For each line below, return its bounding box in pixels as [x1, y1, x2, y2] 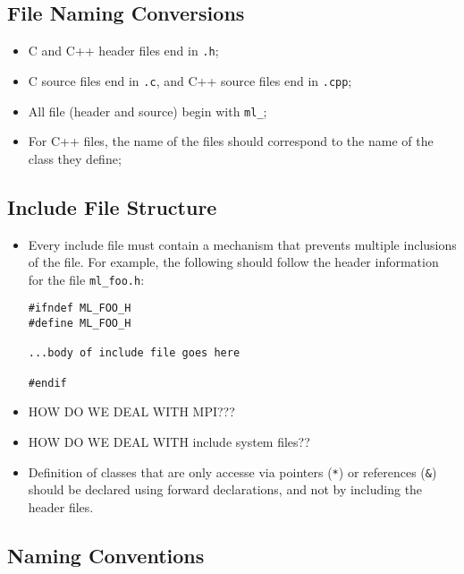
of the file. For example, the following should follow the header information [28, 253, 439, 271]
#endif [28, 376, 67, 390]
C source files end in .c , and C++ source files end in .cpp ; [28, 71, 352, 90]
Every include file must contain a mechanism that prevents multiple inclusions [28, 235, 457, 253]
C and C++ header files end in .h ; [28, 41, 219, 60]
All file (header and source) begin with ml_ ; [28, 101, 267, 120]
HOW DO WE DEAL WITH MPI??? [28, 402, 235, 421]
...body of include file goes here [28, 347, 240, 360]
